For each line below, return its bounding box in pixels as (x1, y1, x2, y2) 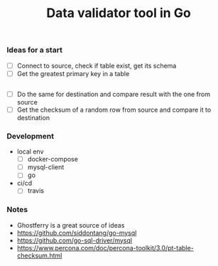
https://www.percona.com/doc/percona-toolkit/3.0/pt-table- (16, 243, 195, 252)
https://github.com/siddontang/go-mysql (16, 228, 137, 237)
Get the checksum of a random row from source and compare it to (16, 105, 212, 114)
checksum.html (16, 251, 62, 260)
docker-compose (27, 155, 79, 164)
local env (16, 147, 44, 156)
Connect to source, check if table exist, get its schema (16, 61, 177, 70)
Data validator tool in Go (46, 5, 191, 21)
